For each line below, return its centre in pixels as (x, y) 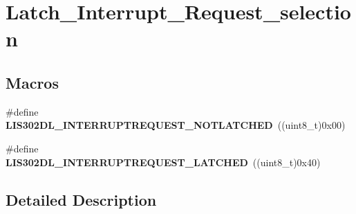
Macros (32, 82)
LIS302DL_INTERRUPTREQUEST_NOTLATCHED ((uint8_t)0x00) (176, 125)
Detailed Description (81, 199)
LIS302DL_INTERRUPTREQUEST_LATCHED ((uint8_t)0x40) (163, 162)
